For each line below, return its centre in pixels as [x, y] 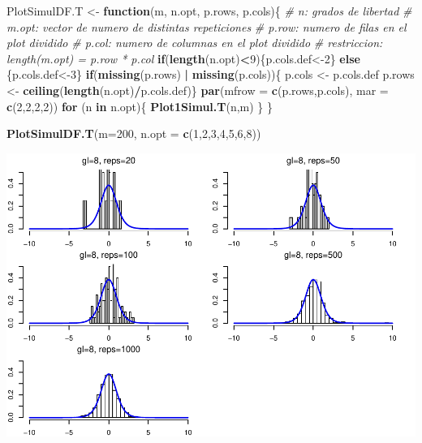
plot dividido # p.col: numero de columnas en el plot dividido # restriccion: [195, 43]
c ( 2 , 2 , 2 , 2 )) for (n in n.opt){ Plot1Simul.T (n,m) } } [140, 106]
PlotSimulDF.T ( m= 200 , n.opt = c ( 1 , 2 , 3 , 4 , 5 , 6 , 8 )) [134, 133]
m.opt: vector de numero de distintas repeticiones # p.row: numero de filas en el [207, 26]
